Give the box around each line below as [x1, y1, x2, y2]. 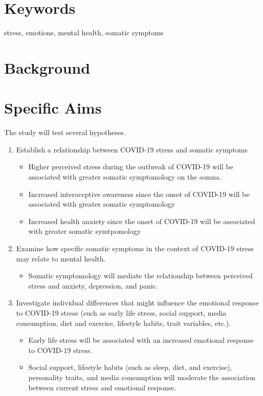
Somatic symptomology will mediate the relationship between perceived [28, 270, 253, 281]
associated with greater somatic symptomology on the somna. [28, 171, 222, 182]
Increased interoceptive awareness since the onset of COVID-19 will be [28, 188, 250, 199]
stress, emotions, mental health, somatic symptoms [4, 27, 164, 38]
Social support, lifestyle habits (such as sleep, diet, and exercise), [28, 362, 232, 372]
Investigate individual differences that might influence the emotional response [16, 297, 259, 308]
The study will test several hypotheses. [4, 127, 126, 138]
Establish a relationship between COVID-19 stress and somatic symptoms [16, 144, 248, 155]
